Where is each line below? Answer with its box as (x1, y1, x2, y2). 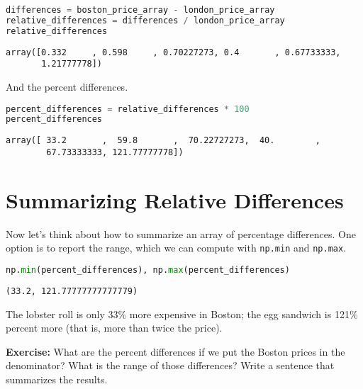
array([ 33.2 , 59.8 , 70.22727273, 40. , (6, 135, 320, 146)
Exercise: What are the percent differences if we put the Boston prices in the (6, 344, 345, 359)
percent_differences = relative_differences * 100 (6, 103, 250, 114)
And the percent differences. (6, 79, 128, 94)
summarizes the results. (6, 371, 108, 386)
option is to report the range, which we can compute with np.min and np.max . (6, 240, 347, 255)
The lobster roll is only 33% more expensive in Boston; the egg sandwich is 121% (6, 306, 358, 321)
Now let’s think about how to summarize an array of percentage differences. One (6, 226, 356, 241)
